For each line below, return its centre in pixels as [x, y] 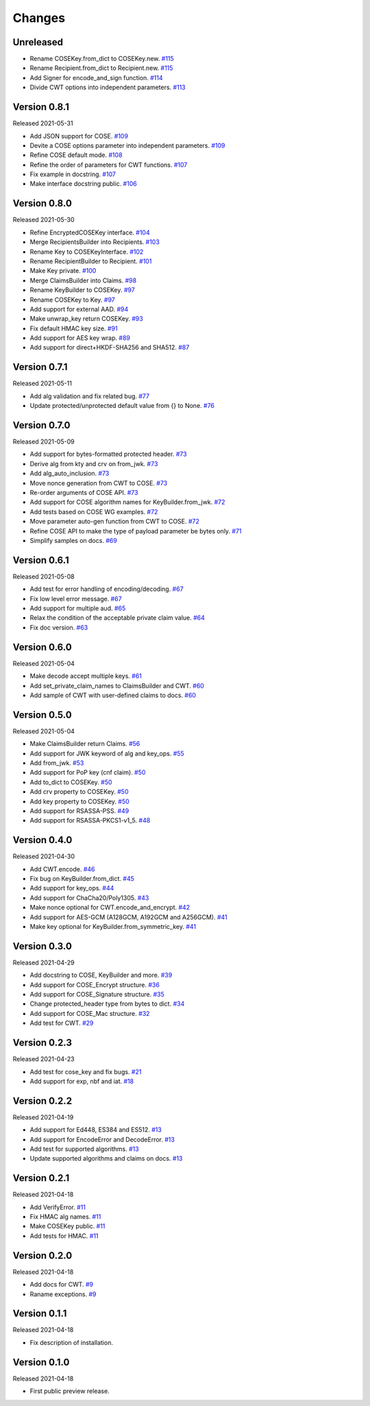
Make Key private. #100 [63, 271]
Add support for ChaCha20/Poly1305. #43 [89, 897]
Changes [39, 18]
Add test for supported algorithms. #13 [85, 1149]
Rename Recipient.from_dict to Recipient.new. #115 [101, 68]
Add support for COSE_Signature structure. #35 [97, 995]
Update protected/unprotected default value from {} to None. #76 [122, 406]
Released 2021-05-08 [44, 577]
